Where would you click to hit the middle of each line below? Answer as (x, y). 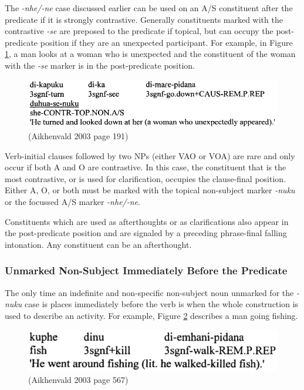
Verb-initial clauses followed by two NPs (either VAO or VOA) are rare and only (150, 155)
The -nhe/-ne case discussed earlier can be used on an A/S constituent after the (149, 8)
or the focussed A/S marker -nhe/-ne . (72, 202)
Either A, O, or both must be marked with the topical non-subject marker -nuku (150, 190)
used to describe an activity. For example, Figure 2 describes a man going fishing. (151, 315)
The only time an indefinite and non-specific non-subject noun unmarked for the (149, 292)
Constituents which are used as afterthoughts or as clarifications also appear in (147, 221)
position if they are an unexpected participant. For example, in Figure (166, 42)
